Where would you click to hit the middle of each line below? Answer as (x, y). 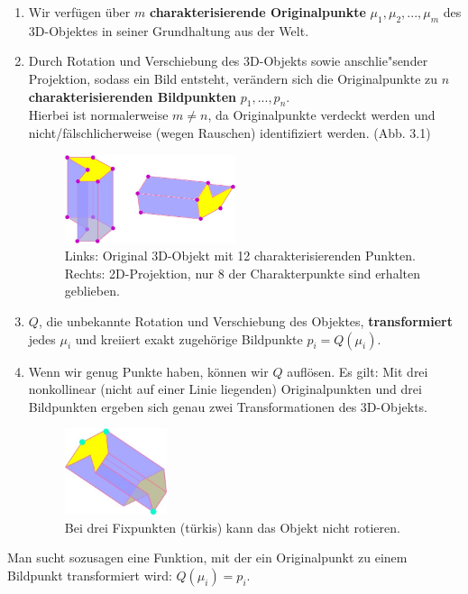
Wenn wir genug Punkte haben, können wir (148, 371)
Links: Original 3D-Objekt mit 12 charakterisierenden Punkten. (240, 256)
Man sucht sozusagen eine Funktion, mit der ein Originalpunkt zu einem (207, 557)
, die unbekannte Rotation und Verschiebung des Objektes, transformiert (245, 320)
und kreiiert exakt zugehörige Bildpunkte (189, 338)
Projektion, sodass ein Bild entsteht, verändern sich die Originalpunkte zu (233, 78)
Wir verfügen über (79, 12)
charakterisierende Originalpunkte (257, 12)
